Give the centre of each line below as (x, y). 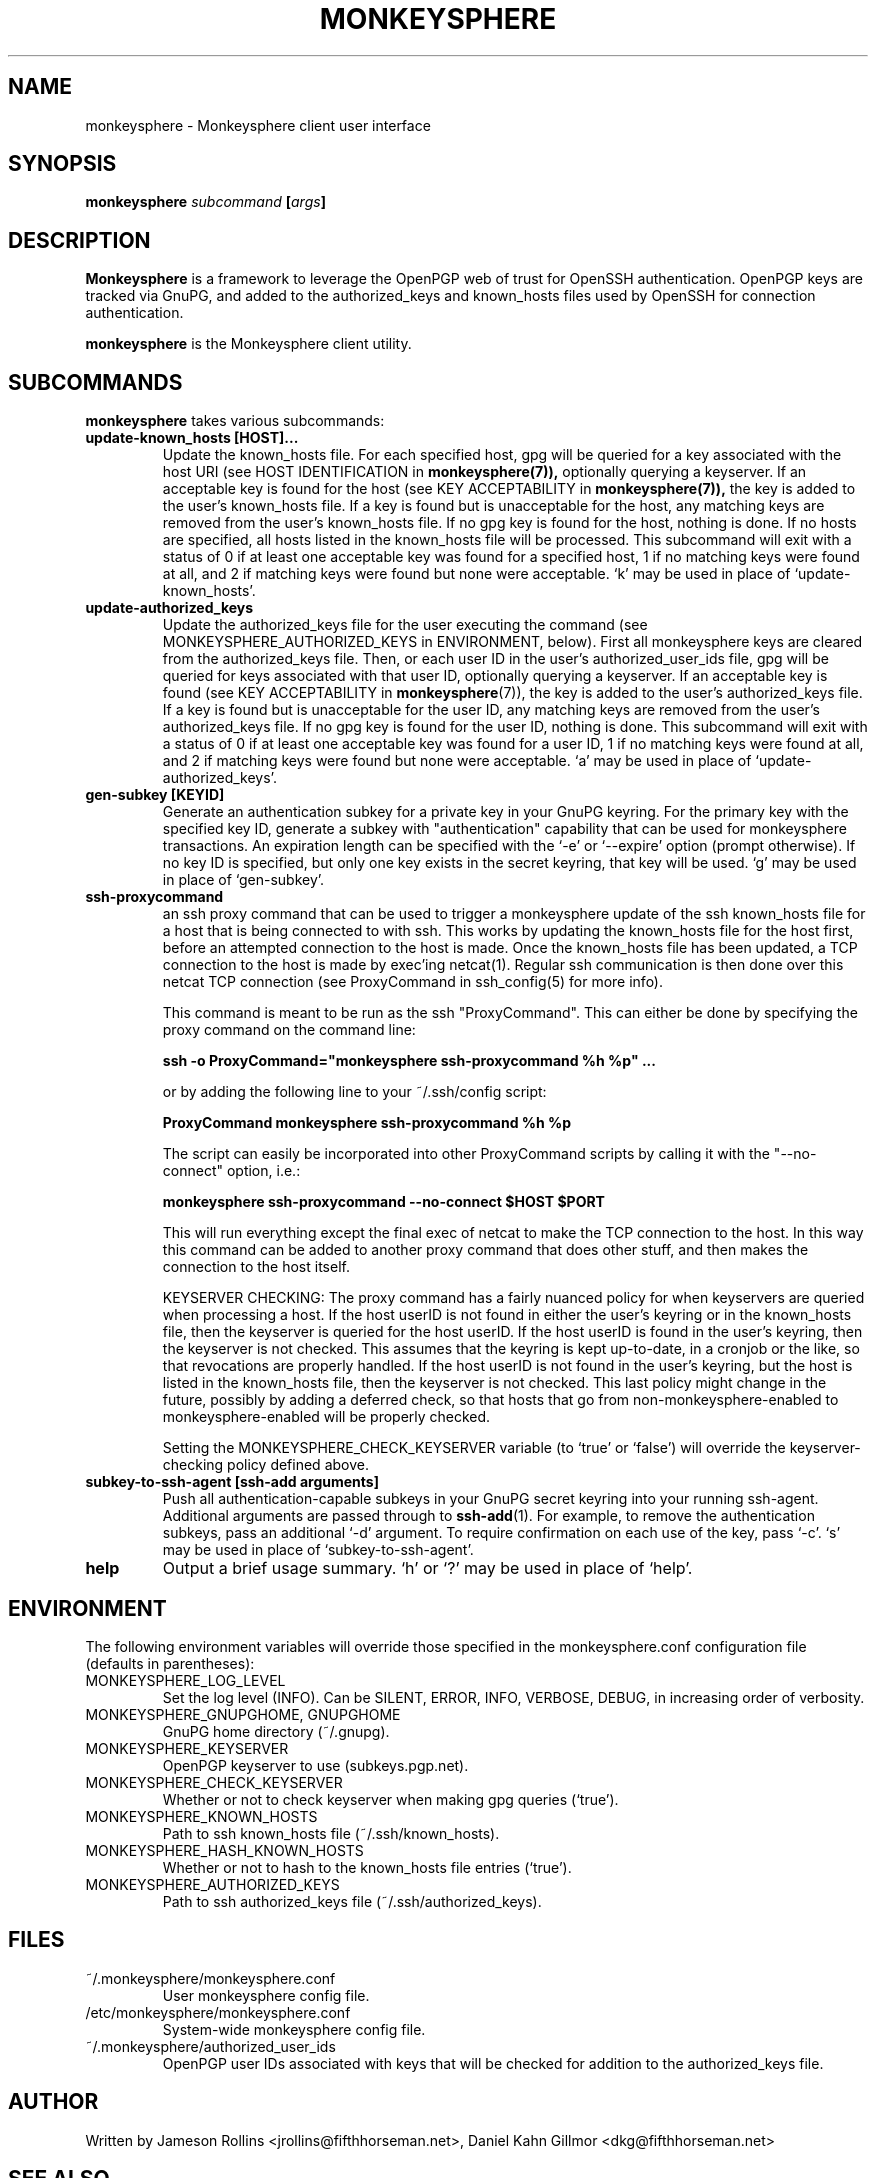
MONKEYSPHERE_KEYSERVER (187, 1748)
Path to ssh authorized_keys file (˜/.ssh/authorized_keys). (352, 1901)
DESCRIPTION (79, 240)
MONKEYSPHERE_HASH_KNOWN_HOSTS (224, 1850)
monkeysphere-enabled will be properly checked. (326, 1417)
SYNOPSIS (62, 164)
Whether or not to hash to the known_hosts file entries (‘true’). (367, 1867)
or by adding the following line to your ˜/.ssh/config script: (354, 1092)
